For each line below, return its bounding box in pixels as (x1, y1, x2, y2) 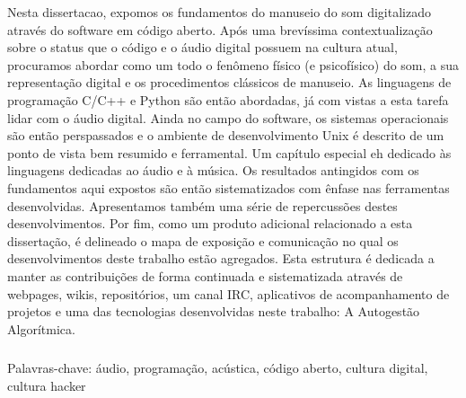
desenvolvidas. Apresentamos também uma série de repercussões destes (7, 196, 398, 215)
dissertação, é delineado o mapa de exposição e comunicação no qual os (7, 231, 399, 250)
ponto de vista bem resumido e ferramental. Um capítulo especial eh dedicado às (7, 143, 452, 162)
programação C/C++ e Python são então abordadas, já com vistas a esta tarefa (7, 90, 449, 109)
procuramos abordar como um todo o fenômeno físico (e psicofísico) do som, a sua (7, 55, 460, 74)
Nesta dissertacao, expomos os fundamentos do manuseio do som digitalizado (7, 3, 431, 21)
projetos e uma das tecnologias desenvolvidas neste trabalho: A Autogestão (7, 302, 420, 321)
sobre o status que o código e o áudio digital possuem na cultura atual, (7, 38, 398, 57)
